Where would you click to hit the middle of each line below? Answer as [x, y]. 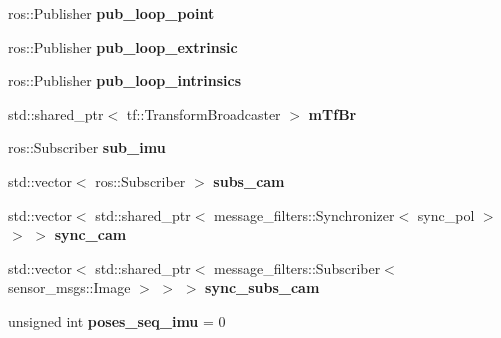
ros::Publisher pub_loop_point [111, 13]
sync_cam [90, 234]
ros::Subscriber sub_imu [87, 147]
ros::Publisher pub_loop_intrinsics [125, 80]
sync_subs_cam [262, 287]
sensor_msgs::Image [69, 287]
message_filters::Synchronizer [304, 214]
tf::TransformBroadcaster [203, 113]
